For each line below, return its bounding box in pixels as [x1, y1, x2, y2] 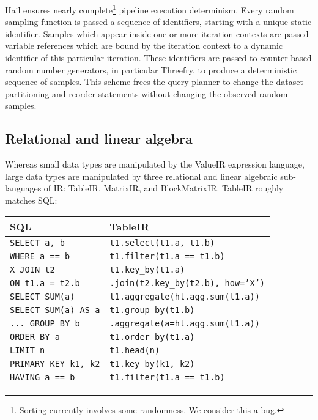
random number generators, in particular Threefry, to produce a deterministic [5, 63, 297, 76]
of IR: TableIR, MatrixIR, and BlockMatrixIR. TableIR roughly [43, 182, 284, 194]
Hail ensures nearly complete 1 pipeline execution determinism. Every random [5, 2, 294, 16]
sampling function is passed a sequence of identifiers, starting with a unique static [5, 15, 312, 28]
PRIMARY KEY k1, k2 [10, 358, 100, 369]
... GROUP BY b [10, 318, 80, 328]
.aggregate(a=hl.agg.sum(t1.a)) [109, 318, 260, 328]
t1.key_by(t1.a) [109, 264, 185, 274]
